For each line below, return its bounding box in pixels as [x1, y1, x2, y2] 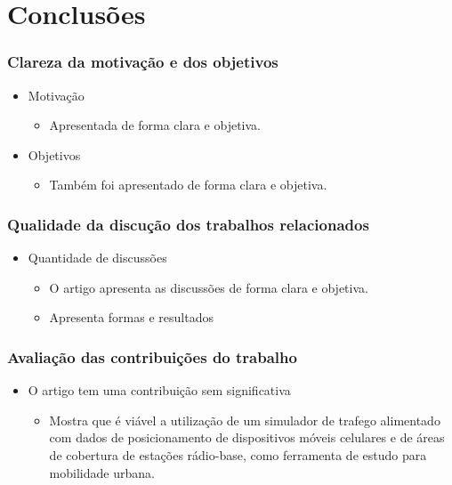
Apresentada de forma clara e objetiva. [49, 116, 262, 134]
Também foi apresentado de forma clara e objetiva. [49, 175, 327, 194]
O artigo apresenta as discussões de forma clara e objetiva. [49, 278, 368, 296]
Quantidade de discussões [28, 248, 167, 267]
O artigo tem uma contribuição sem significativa [28, 381, 291, 400]
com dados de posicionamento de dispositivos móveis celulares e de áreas [49, 428, 445, 447]
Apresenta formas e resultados [49, 308, 214, 327]
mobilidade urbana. [49, 463, 155, 481]
